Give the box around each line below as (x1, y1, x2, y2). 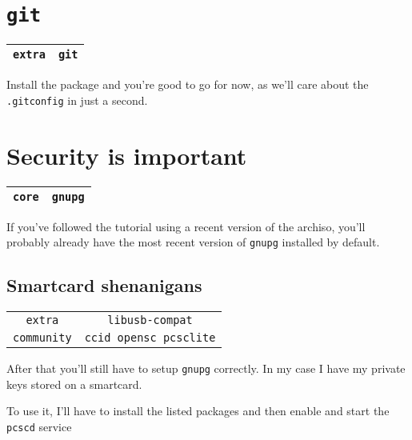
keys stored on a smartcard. (6, 375, 142, 392)
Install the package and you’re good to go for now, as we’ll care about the (6, 76, 369, 93)
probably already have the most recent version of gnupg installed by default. (6, 234, 380, 250)
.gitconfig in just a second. (6, 91, 148, 108)
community (13, 331, 72, 345)
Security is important (6, 138, 247, 171)
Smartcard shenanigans (6, 273, 202, 298)
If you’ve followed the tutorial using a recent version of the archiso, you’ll (6, 218, 366, 234)
